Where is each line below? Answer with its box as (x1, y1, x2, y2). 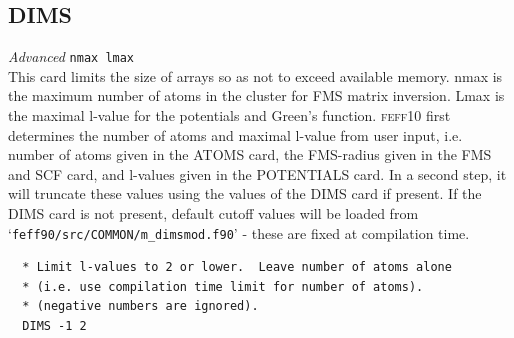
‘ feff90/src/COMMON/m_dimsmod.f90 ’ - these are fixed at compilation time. (8, 222, 470, 243)
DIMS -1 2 (22, 319, 87, 334)
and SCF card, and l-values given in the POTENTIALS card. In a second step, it (8, 163, 507, 184)
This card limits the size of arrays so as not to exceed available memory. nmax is (8, 65, 503, 86)
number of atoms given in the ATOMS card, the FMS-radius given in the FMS (8, 144, 492, 165)
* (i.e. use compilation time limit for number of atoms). (22, 279, 424, 294)
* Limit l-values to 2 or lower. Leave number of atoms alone (22, 260, 452, 275)
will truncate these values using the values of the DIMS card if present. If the (8, 183, 482, 204)
